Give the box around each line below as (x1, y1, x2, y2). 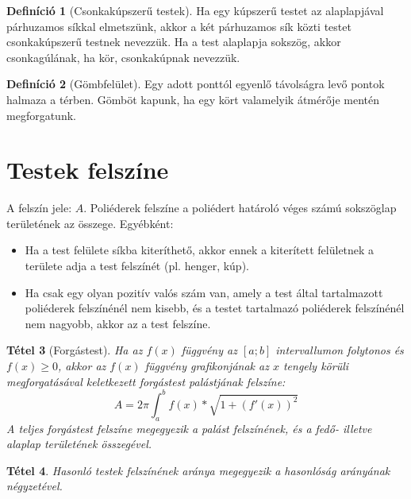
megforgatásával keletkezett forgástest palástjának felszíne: (6, 373, 286, 389)
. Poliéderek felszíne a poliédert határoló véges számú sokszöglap (83, 199, 397, 216)
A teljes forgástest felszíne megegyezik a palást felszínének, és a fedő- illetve (6, 420, 372, 436)
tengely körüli (282, 358, 349, 374)
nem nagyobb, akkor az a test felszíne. (25, 315, 211, 331)
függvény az (181, 342, 237, 358)
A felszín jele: (6, 199, 72, 216)
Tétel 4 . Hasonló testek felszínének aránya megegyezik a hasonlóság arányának (6, 462, 390, 478)
